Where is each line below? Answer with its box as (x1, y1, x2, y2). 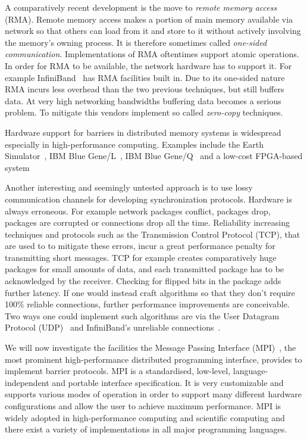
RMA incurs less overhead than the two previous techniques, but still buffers (5, 83, 284, 95)
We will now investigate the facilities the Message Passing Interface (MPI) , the (5, 341, 296, 354)
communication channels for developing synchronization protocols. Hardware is (5, 192, 292, 205)
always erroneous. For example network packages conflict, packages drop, (5, 204, 271, 217)
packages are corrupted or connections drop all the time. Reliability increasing (5, 216, 290, 229)
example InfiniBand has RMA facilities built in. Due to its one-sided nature (5, 71, 285, 83)
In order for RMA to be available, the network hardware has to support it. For (5, 59, 292, 71)
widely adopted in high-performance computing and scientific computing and (5, 411, 285, 424)
